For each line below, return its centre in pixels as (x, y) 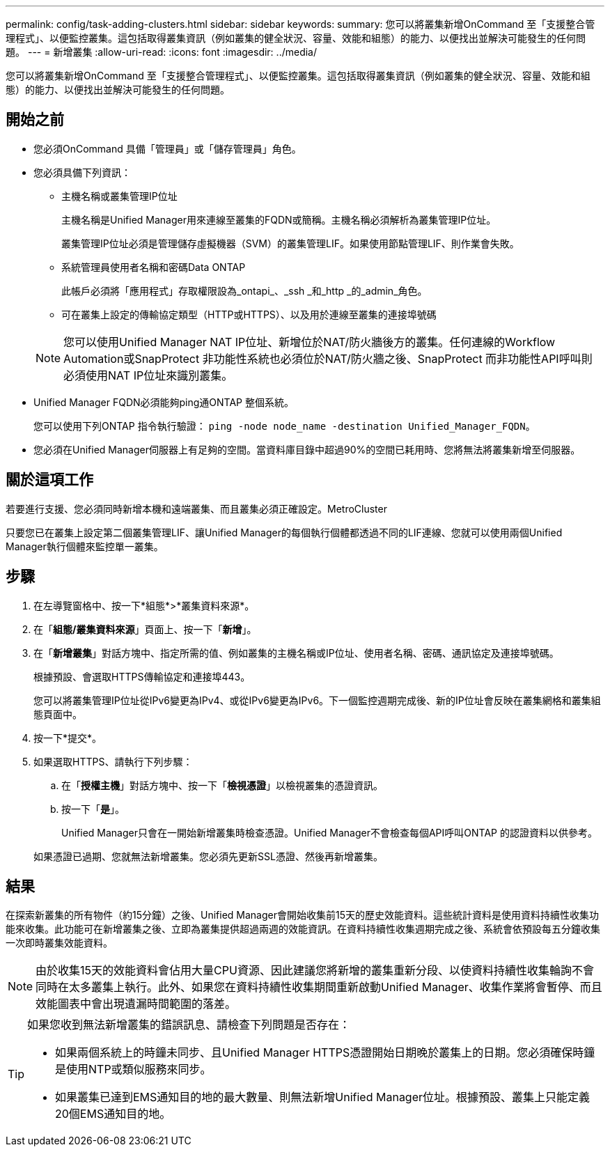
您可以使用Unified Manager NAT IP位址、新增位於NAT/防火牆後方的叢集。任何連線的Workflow (310, 342)
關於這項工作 (49, 480)
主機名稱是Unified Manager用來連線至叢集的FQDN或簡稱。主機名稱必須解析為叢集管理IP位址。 (279, 219)
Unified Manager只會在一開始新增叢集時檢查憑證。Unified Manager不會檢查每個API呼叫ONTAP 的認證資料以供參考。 (329, 832)
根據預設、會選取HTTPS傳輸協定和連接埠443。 (142, 676)
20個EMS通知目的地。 (113, 1114)
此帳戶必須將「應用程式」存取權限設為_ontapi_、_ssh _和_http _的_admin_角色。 (244, 290)
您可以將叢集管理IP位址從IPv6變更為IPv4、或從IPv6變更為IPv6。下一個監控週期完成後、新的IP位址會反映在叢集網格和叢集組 (317, 700)
